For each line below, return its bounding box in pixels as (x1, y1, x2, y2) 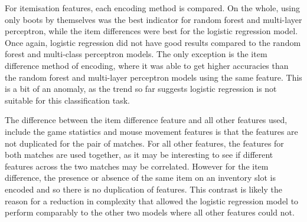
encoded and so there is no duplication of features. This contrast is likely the (5, 183, 282, 195)
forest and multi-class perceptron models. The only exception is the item (5, 48, 267, 60)
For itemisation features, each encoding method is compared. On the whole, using (5, 2, 300, 14)
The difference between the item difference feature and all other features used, (5, 114, 288, 126)
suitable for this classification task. (5, 94, 130, 106)
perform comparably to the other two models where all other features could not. (5, 206, 295, 218)
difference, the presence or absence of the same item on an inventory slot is (5, 171, 276, 184)
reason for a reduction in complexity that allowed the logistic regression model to (5, 194, 299, 207)
